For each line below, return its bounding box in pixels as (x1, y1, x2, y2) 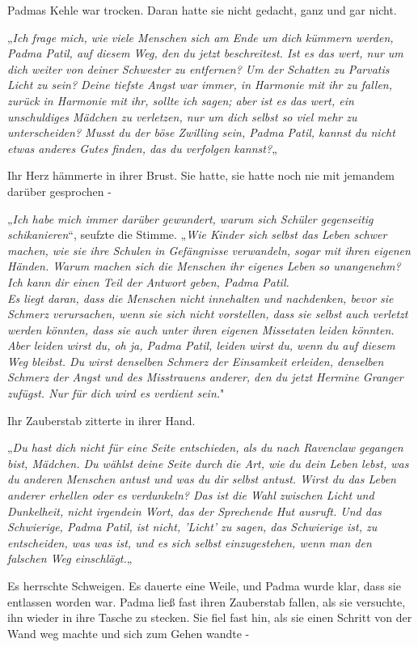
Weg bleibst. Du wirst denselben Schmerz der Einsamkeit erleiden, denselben (7, 352, 384, 369)
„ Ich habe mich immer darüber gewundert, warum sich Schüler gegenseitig (7, 210, 374, 227)
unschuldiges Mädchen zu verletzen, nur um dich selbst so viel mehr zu (7, 108, 357, 125)
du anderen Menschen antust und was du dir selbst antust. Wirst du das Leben (7, 470, 396, 487)
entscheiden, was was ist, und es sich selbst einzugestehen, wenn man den (7, 534, 372, 551)
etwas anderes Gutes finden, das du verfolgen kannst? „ (7, 139, 277, 156)
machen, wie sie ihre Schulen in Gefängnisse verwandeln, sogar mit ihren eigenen (7, 241, 411, 258)
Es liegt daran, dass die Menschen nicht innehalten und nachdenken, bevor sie (7, 289, 394, 306)
